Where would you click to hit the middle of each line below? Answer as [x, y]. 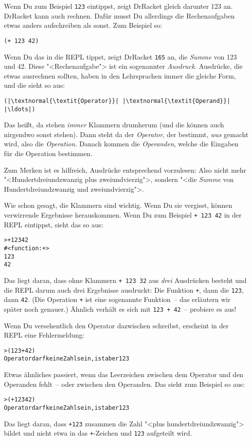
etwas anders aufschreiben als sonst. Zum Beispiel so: [83, 25]
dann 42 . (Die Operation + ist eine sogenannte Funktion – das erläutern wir [117, 299]
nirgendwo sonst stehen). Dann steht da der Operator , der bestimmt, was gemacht [126, 134]
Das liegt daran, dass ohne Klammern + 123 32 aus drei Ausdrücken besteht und [125, 280]
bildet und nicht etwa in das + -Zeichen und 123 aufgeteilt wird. [98, 433]
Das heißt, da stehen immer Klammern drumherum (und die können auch [114, 125]
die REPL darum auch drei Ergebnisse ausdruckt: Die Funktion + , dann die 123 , [124, 290]
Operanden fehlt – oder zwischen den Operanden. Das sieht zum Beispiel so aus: [124, 384]
